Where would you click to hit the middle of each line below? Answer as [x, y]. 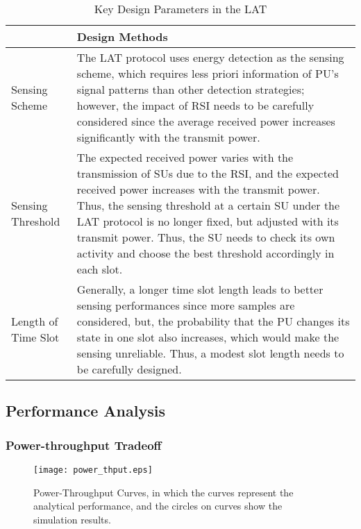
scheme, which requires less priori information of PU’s [208, 73]
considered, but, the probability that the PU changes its [213, 321]
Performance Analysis [85, 411]
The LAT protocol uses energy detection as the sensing [210, 57]
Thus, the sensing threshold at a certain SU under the [208, 205]
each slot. [100, 269]
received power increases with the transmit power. [198, 189]
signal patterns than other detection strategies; [191, 89]
